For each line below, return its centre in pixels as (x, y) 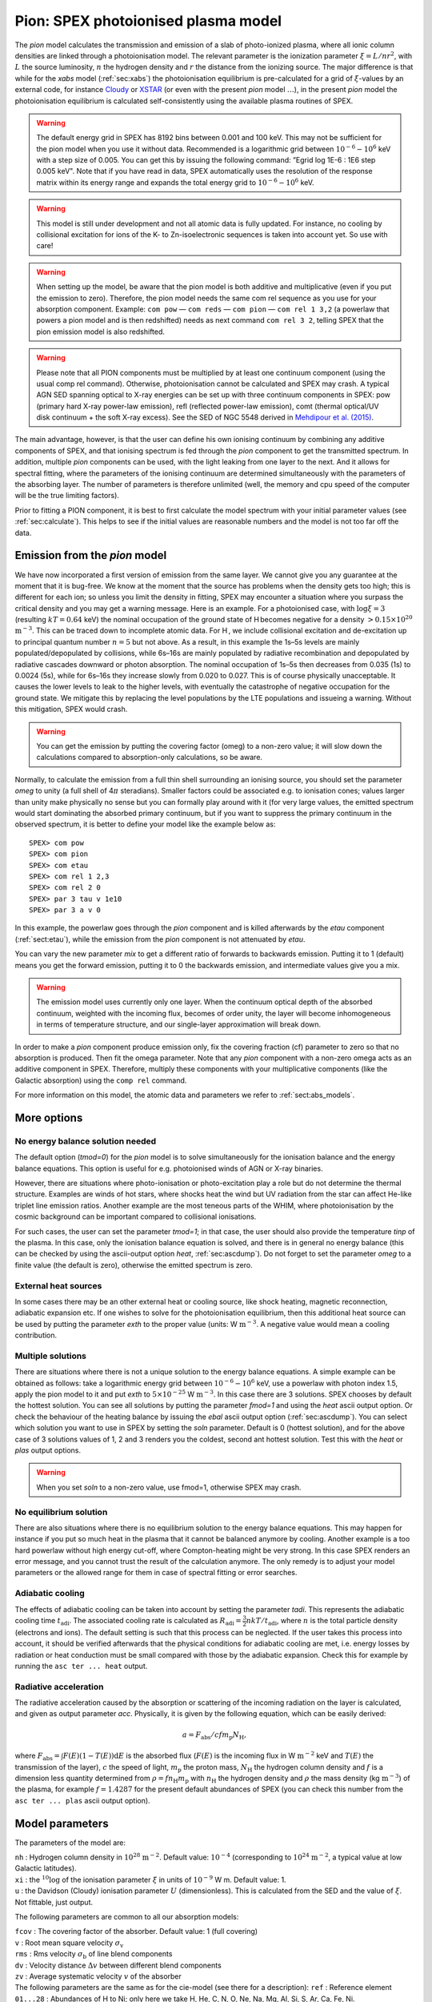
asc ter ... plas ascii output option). (83, 1800)
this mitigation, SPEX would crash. (71, 710)
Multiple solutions (51, 1356)
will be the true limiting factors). (67, 496)
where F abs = (37, 1756)
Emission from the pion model (91, 555)
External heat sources (58, 1285)
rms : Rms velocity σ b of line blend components (94, 1955)
